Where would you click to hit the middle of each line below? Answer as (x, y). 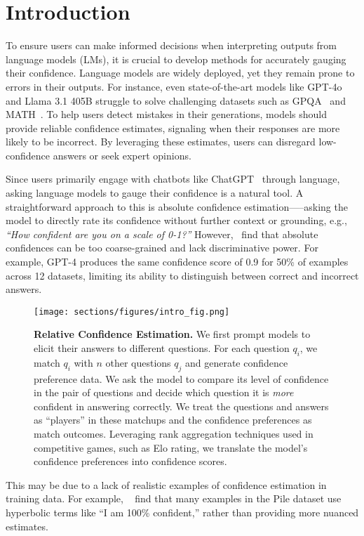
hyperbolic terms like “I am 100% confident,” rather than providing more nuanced (182, 512)
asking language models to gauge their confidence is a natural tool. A (155, 193)
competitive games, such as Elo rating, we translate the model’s (171, 447)
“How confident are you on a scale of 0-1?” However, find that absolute (162, 234)
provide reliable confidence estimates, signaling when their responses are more (173, 128)
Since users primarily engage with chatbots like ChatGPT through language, (173, 179)
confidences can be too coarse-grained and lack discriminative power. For (162, 248)
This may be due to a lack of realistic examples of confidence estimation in (166, 484)
